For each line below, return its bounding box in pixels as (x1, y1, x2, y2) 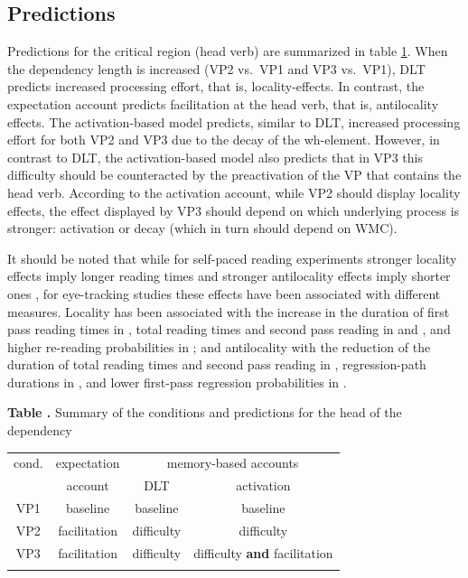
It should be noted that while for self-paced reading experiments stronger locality (7, 248, 457, 267)
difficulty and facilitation (193, 543, 333, 562)
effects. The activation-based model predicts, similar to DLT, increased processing (7, 112, 461, 131)
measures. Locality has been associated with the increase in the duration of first (7, 302, 450, 321)
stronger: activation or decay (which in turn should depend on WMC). (7, 219, 398, 238)
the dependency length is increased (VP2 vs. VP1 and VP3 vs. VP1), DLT (7, 59, 426, 78)
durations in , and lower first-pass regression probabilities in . (7, 372, 347, 391)
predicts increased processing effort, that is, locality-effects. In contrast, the (7, 77, 425, 96)
